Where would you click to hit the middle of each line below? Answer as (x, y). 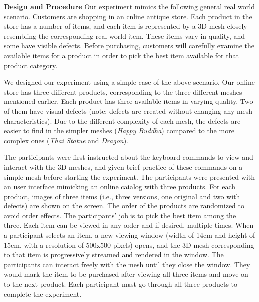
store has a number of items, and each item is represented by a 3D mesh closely (126, 26)
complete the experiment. (43, 293)
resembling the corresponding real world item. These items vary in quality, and (125, 36)
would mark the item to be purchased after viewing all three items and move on (126, 274)
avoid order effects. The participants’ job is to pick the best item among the (120, 215)
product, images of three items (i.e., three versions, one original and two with (122, 196)
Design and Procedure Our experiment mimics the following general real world (129, 6)
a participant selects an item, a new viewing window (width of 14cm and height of (129, 235)
